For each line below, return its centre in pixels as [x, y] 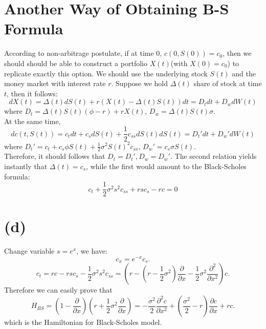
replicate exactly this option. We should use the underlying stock [106, 73]
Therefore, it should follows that [55, 156]
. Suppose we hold [140, 83]
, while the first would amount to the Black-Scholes [166, 166]
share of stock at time [228, 83]
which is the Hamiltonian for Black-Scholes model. [83, 322]
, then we [237, 53]
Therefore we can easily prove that [58, 290]
